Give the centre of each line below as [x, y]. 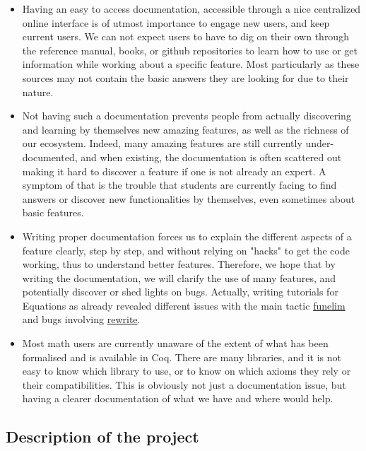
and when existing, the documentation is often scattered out [211, 157]
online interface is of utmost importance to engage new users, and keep [176, 22]
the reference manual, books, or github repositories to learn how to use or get [190, 50]
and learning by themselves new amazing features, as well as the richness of [185, 129]
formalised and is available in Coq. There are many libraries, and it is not [182, 357]
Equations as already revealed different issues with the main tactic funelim [184, 305]
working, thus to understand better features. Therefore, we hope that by [179, 264]
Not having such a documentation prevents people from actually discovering [187, 116]
